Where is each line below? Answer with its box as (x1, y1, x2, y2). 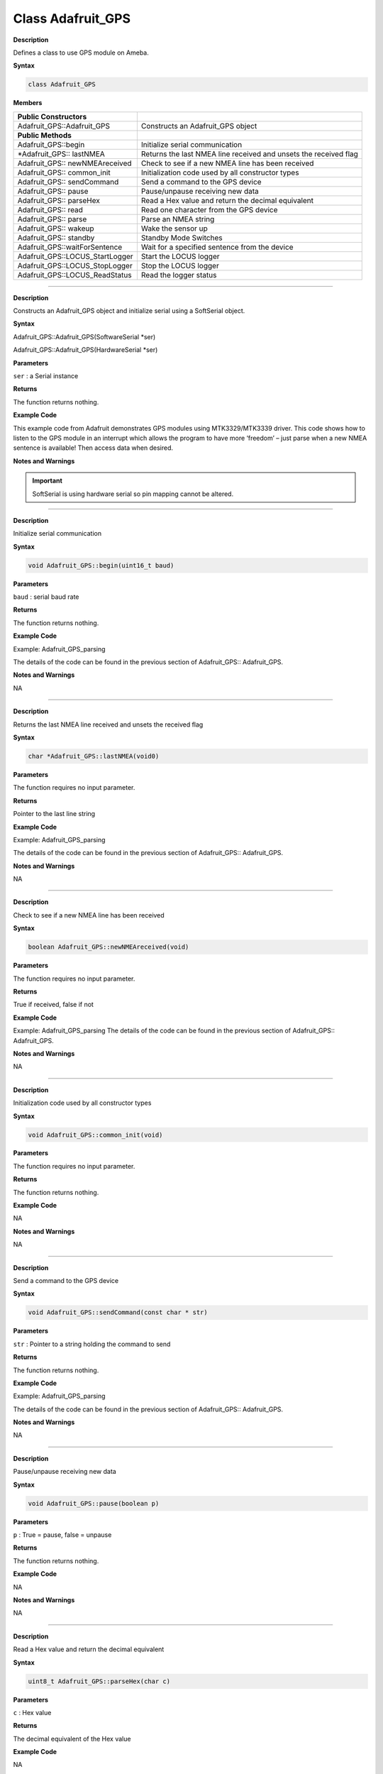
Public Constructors (17, 111, 87, 121)
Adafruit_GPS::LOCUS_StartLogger (17, 251, 134, 261)
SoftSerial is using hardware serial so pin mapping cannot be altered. (32, 490, 234, 498)
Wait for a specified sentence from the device (140, 242, 294, 252)
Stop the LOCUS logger (140, 260, 219, 270)
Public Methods (17, 130, 72, 140)
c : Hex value (13, 1708, 52, 1717)
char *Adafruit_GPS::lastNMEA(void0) (28, 752, 160, 760)
